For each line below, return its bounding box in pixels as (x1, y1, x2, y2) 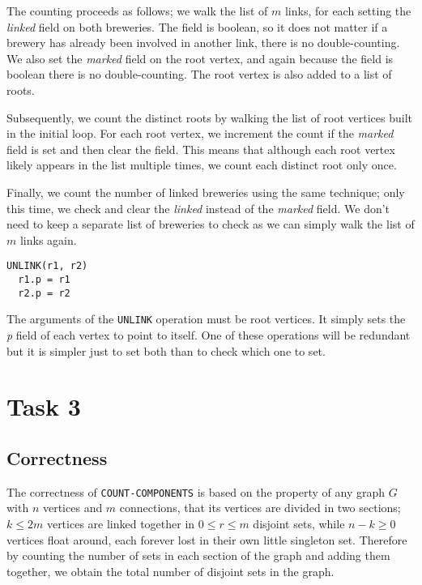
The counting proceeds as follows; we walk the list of (6, 2, 268, 19)
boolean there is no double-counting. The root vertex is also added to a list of (6, 66, 392, 83)
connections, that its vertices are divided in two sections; (119, 499, 401, 516)
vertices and (42, 499, 103, 516)
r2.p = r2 (18, 287, 70, 299)
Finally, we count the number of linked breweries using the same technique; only (6, 183, 405, 200)
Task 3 (6, 390, 81, 423)
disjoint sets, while (253, 515, 345, 532)
